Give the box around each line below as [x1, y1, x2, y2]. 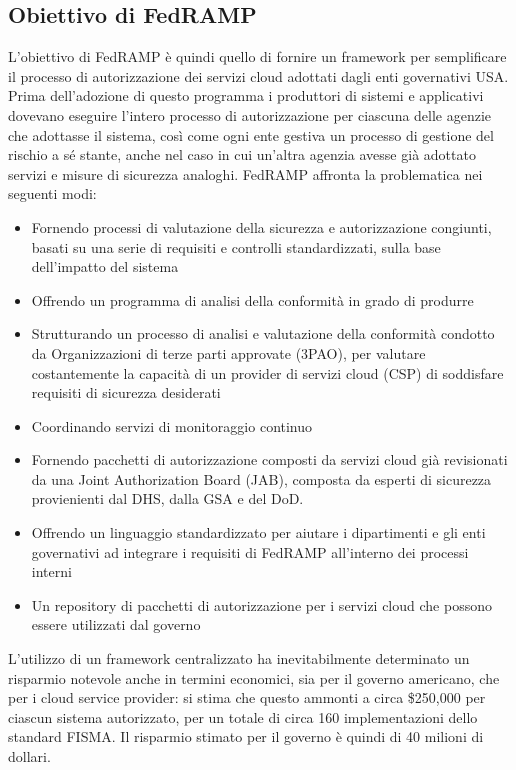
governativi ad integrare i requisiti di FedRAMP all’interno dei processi [31, 541, 469, 562]
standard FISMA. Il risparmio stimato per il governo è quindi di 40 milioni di [8, 726, 484, 747]
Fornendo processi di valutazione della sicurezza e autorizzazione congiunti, [31, 216, 492, 237]
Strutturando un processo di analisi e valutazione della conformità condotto [31, 323, 495, 344]
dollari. [8, 746, 51, 767]
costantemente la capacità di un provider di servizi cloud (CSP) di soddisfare [31, 362, 504, 383]
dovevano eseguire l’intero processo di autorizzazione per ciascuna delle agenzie [8, 104, 492, 125]
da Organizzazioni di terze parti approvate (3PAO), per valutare [31, 342, 426, 363]
